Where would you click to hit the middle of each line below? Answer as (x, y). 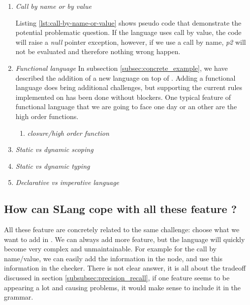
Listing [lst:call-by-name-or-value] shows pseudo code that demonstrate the (128, 22)
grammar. (19, 297)
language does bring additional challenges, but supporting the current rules (129, 87)
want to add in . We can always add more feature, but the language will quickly (125, 239)
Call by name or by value (53, 6)
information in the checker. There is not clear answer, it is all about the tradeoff (125, 268)
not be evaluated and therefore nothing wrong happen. (98, 51)
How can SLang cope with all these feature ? (121, 209)
